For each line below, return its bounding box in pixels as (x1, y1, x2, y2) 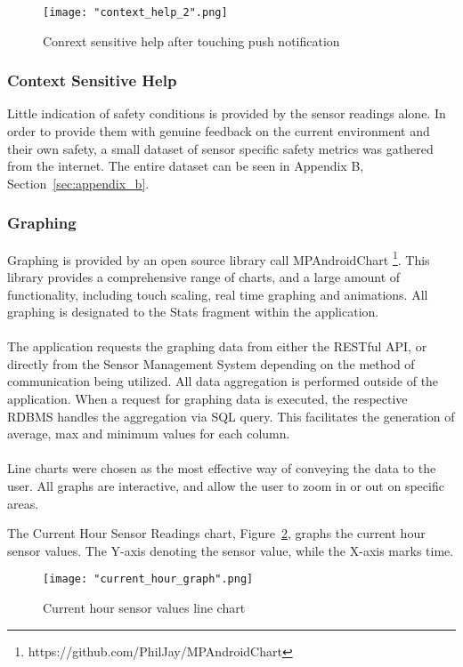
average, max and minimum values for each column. (7, 424, 290, 443)
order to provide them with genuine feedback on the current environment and (7, 122, 430, 141)
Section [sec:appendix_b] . (7, 173, 150, 192)
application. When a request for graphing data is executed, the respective (7, 390, 408, 408)
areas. (7, 494, 39, 512)
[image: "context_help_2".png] (43, 6, 228, 19)
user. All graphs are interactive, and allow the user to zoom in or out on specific (7, 477, 444, 495)
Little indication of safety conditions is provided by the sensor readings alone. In (7, 104, 446, 123)
